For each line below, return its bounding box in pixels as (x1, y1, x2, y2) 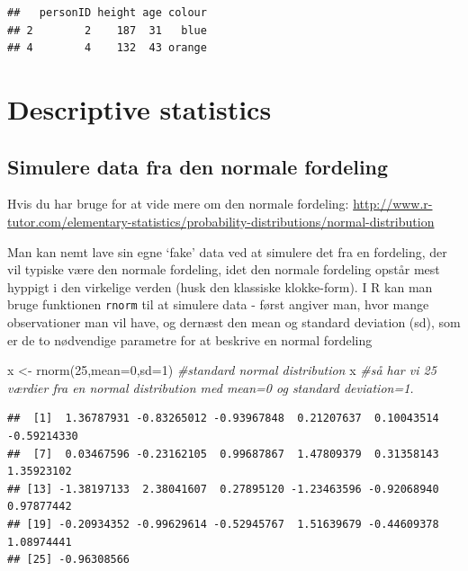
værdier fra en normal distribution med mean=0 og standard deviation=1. (7, 378, 414, 397)
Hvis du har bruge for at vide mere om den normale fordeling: (7, 194, 349, 213)
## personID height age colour (7, 6, 207, 19)
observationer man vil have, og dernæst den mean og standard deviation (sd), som (7, 312, 461, 331)
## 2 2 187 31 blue (7, 23, 207, 37)
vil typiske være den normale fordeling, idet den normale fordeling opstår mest (7, 260, 440, 279)
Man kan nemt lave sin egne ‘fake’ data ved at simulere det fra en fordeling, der (7, 242, 447, 261)
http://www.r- (353, 194, 433, 213)
